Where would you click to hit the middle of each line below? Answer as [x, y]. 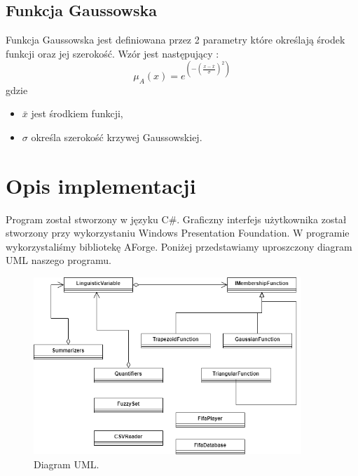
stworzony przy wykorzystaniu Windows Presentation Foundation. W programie [178, 233]
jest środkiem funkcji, [77, 113]
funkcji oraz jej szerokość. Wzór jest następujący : [112, 53]
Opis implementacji [101, 185]
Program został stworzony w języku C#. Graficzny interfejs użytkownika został [176, 219]
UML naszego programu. [58, 260]
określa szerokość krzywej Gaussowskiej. [117, 137]
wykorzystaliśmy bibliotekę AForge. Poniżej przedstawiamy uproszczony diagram [179, 246]
